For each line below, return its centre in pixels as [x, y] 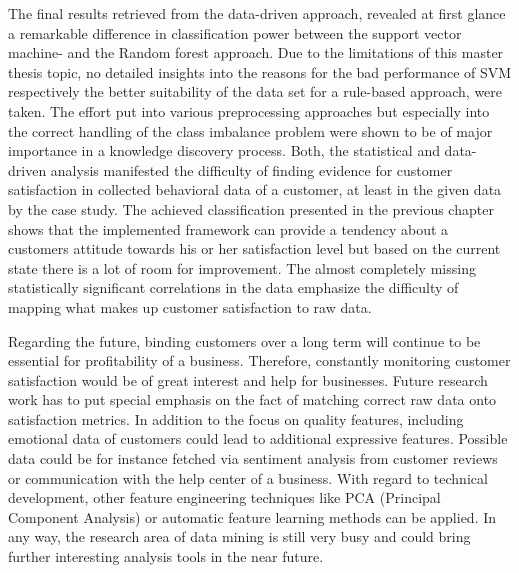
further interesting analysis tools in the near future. [166, 556]
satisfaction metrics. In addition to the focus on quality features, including [236, 418]
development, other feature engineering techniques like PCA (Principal [224, 497]
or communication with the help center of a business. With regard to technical [248, 477]
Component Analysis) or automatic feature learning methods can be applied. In [252, 516]
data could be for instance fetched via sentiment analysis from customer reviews [253, 458]
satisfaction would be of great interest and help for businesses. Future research [248, 379]
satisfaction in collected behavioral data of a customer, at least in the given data [255, 189]
